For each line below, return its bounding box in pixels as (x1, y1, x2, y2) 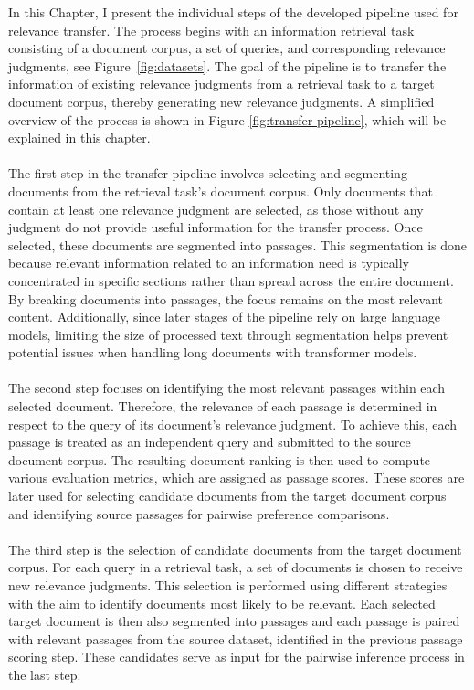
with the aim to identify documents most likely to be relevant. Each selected (8, 593, 436, 612)
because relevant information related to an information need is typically (8, 253, 409, 272)
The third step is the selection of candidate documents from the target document (8, 539, 462, 558)
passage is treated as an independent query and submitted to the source (8, 432, 411, 451)
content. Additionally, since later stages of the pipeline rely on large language (8, 307, 440, 326)
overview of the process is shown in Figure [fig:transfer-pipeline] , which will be (8, 110, 447, 129)
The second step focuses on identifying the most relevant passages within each (8, 378, 446, 398)
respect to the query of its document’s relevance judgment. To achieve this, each (8, 414, 458, 433)
